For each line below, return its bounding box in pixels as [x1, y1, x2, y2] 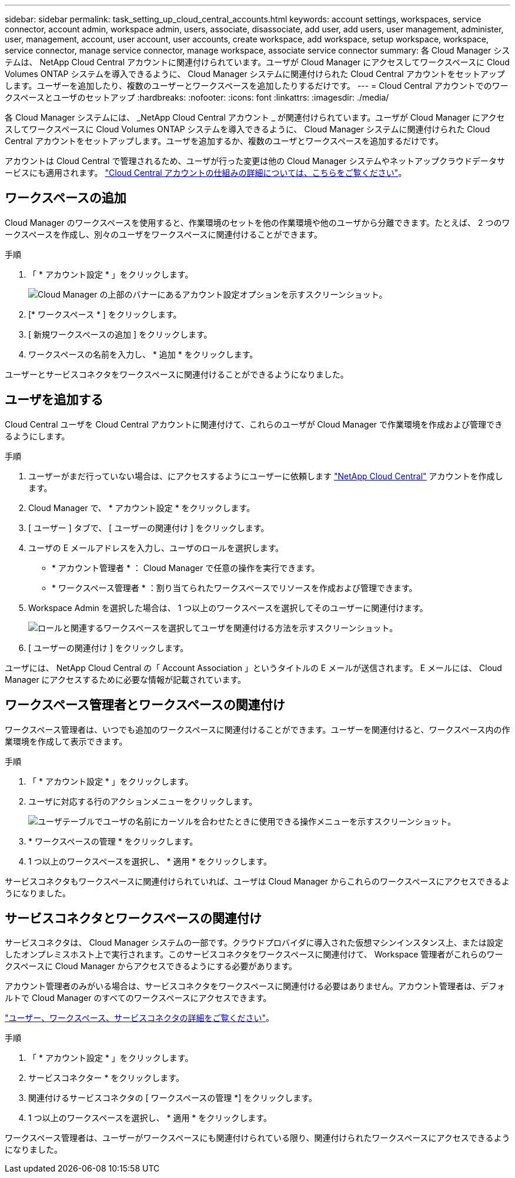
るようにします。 [5, 431, 70, 441]
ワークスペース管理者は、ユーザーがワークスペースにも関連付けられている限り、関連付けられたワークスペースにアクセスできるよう [5, 1133, 510, 1143]
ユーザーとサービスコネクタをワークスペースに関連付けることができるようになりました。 [5, 369, 349, 379]
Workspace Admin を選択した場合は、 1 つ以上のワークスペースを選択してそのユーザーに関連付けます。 [28, 602, 428, 613]
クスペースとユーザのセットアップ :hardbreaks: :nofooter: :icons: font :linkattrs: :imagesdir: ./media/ [5, 92, 389, 102]
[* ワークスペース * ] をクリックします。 [28, 309, 182, 319]
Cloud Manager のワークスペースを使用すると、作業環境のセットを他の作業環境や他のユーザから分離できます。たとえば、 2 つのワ [5, 217, 510, 228]
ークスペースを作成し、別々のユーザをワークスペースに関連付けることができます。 [5, 229, 323, 239]
